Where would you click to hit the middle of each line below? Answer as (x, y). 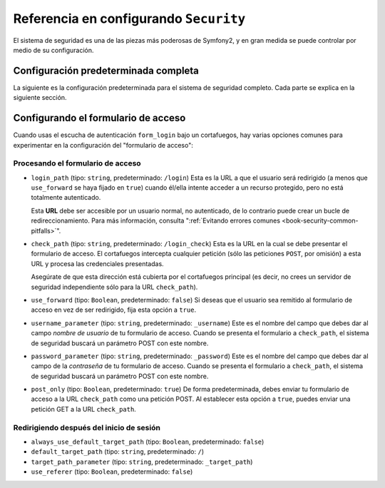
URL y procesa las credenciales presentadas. (97, 263)
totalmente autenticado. (66, 198)
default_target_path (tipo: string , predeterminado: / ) (118, 452)
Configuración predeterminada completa (106, 70)
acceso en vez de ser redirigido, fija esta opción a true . (113, 310)
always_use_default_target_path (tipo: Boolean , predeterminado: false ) (148, 442)
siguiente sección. (40, 98)
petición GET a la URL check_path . (84, 409)
